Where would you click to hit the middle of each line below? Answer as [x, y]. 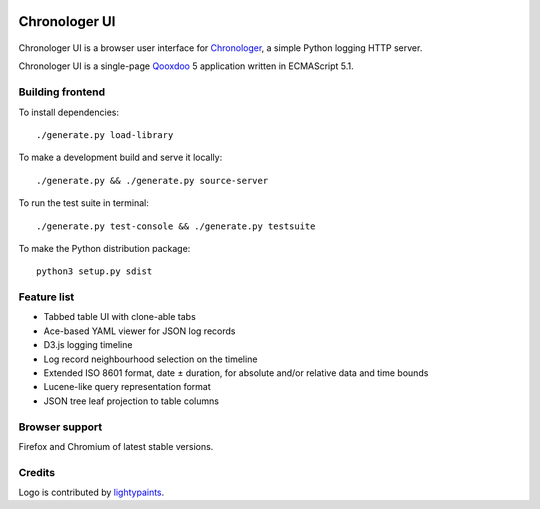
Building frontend [62, 92]
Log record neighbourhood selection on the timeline [150, 359]
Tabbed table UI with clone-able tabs [120, 317]
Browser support [60, 427]
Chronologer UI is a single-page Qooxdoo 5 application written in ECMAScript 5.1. [186, 66]
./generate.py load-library [105, 134]
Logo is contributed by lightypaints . [91, 492]
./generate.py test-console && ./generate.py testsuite [176, 226]
